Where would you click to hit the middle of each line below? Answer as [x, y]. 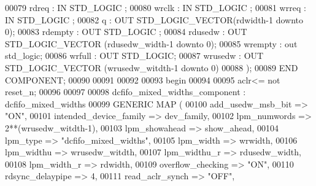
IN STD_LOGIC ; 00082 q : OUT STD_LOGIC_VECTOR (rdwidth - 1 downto [154, 19]
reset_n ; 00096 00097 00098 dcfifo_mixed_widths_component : [125, 92]
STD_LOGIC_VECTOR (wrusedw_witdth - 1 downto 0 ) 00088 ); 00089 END [152, 67]
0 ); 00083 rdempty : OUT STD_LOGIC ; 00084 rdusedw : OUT [126, 32]
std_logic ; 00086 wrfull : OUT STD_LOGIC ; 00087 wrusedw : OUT [134, 56]
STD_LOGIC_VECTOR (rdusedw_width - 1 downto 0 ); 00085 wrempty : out [151, 43]
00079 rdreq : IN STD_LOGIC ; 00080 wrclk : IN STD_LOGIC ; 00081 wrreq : [156, 7]
